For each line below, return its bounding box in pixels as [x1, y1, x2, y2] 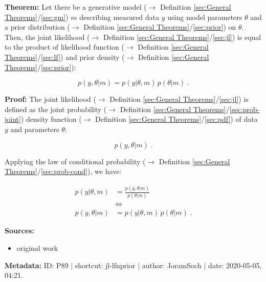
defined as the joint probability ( [5, 103, 107, 114]
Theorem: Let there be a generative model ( [5, 2, 147, 12]
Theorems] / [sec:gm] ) [5, 11, 69, 22]
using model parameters [167, 11, 242, 22]
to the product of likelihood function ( [5, 41, 124, 52]
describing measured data [79, 11, 160, 22]
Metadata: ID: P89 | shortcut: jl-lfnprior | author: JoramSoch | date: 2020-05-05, [5, 259, 262, 270]
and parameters [10, 123, 59, 134]
